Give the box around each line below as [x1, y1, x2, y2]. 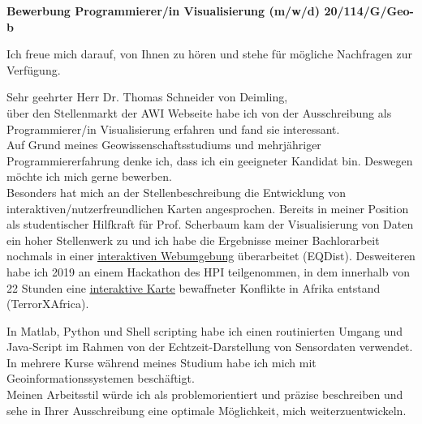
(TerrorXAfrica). [6, 295, 89, 312]
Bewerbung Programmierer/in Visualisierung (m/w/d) [6, 2, 321, 19]
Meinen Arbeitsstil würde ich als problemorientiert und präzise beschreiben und [6, 386, 403, 403]
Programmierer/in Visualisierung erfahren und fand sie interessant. [6, 120, 340, 137]
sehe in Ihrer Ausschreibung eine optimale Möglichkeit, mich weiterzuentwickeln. [6, 401, 407, 418]
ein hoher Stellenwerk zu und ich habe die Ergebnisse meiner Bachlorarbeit [6, 231, 380, 248]
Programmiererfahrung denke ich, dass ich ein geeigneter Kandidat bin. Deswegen [6, 152, 413, 169]
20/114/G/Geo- [324, 2, 414, 19]
